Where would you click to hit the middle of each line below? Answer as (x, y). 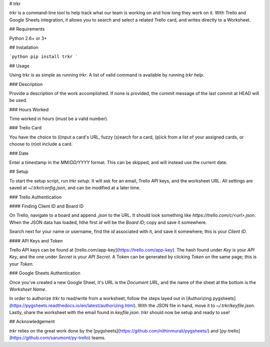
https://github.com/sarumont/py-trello (50, 338)
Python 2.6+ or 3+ (28, 38)
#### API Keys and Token (36, 240)
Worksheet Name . (28, 289)
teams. (99, 338)
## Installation (24, 47)
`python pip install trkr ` (44, 57)
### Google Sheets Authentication (45, 273)
